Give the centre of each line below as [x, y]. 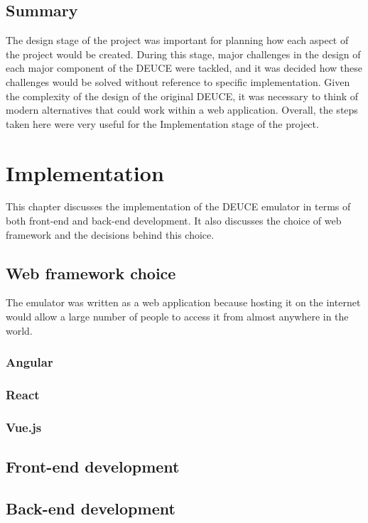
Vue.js [24, 427]
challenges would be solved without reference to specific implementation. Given [178, 81]
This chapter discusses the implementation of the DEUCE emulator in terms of [178, 206]
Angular [29, 362]
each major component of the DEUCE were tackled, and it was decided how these [184, 68]
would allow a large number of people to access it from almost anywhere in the [177, 317]
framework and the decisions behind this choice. [110, 234]
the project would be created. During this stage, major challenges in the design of [183, 54]
